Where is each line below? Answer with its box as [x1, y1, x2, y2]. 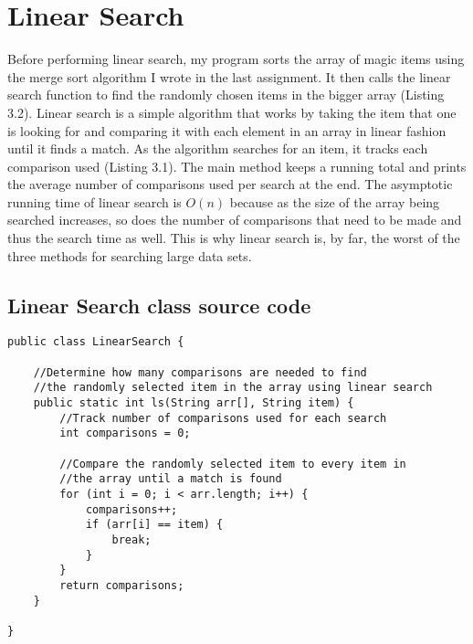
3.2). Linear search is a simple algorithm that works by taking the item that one [7, 102, 457, 121]
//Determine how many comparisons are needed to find [33, 365, 367, 379]
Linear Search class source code [7, 290, 311, 319]
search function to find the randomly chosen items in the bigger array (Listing [7, 85, 445, 104]
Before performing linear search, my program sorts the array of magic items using [7, 49, 465, 69]
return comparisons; [59, 578, 184, 592]
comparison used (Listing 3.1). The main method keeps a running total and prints [7, 156, 467, 175]
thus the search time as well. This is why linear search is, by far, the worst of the [7, 228, 460, 248]
